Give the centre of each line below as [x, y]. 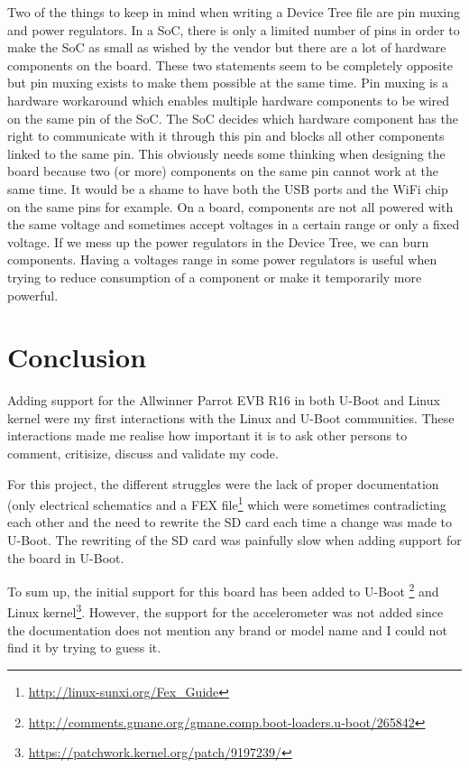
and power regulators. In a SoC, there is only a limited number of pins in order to [234, 29]
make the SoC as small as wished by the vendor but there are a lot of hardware [227, 47]
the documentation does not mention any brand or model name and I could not [227, 629]
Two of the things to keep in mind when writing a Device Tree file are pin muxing [234, 12]
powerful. [33, 295]
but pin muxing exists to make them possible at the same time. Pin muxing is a [228, 83]
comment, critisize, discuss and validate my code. [143, 453]
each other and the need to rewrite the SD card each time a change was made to [230, 522]
